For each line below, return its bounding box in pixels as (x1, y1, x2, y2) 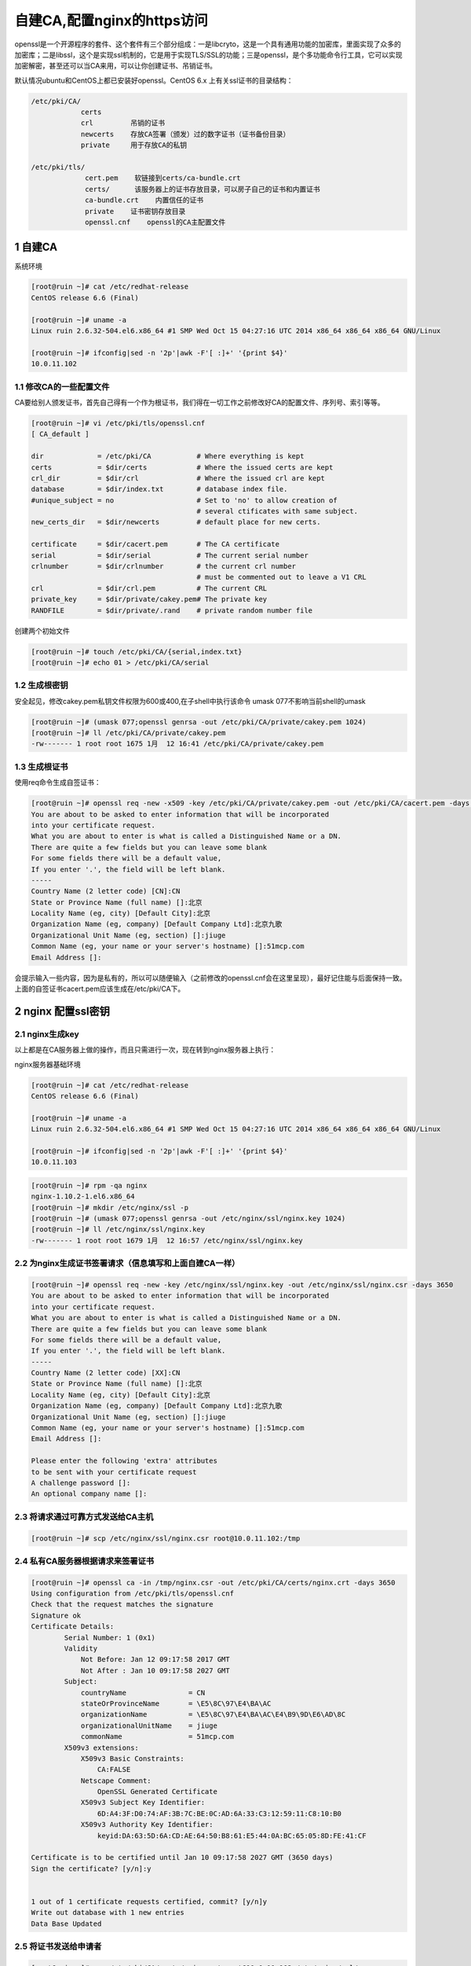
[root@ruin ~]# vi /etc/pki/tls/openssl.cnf (31, 418, 206, 428)
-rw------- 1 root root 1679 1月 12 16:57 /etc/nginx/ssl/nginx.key (31, 1235, 304, 1245)
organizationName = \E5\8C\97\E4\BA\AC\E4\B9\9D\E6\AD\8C (80, 1710, 346, 1719)
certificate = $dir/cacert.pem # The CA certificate (31, 539, 280, 549)
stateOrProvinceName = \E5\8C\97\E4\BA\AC (80, 1699, 272, 1708)
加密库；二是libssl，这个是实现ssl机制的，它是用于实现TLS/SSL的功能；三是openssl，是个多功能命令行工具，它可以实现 (14, 50, 403, 59)
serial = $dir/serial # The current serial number (31, 550, 309, 560)
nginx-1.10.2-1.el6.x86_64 (31, 1192, 135, 1201)
